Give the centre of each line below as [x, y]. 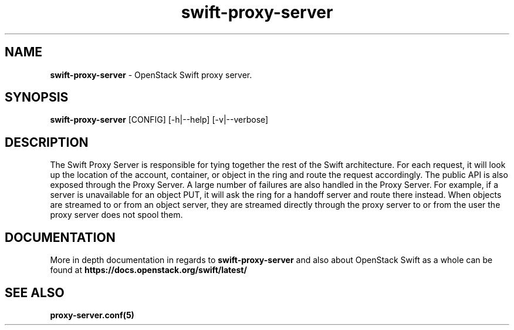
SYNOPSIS [37, 97]
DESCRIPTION [47, 142]
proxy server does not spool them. [116, 215]
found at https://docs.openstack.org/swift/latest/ [148, 270]
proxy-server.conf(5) [92, 315]
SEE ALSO [35, 292]
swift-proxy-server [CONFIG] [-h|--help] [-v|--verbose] [159, 120]
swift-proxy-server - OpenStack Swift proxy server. [151, 75]
